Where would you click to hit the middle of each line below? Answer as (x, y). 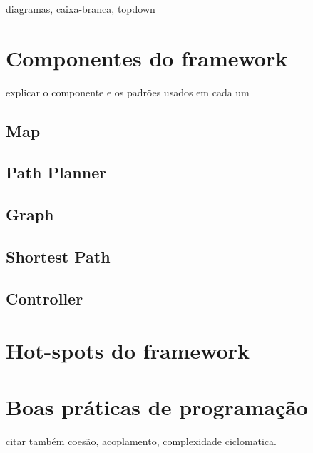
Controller (45, 298)
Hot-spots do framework (128, 351)
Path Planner (56, 172)
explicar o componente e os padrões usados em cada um (128, 92)
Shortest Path (58, 256)
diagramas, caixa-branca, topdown (81, 9)
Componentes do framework (147, 57)
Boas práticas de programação (157, 406)
